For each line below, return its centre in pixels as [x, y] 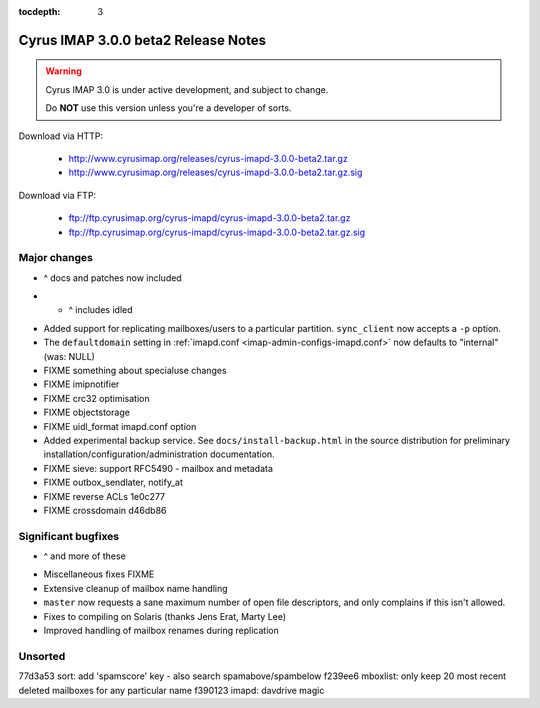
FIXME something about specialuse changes [135, 371]
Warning [63, 71]
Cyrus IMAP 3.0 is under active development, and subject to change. [187, 89]
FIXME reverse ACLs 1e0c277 [104, 496]
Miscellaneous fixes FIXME [99, 574]
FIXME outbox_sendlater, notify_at [113, 482]
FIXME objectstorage [86, 412]
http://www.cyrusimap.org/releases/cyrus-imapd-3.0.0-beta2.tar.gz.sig [215, 172]
